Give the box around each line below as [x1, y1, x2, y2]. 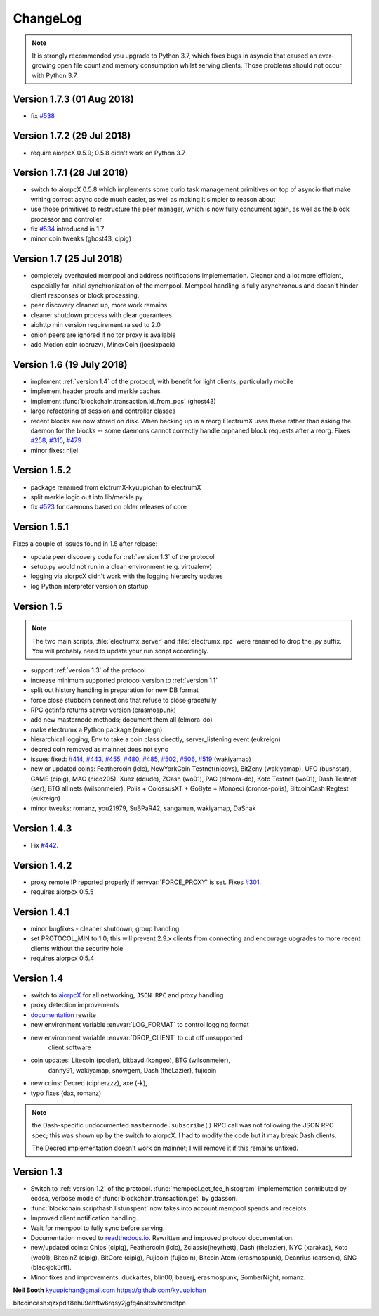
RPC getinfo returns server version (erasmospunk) [30, 705, 177, 714]
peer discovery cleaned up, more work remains [30, 301, 168, 309]
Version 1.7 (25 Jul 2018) [13, 253, 123, 265]
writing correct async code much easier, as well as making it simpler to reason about [30, 195, 276, 203]
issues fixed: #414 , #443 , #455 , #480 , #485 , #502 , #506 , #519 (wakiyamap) [30, 755, 252, 763]
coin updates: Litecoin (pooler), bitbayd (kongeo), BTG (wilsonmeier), [30, 1056, 231, 1065]
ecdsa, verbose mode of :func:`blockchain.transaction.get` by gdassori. [30, 1194, 238, 1203]
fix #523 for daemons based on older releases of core [30, 503, 187, 511]
